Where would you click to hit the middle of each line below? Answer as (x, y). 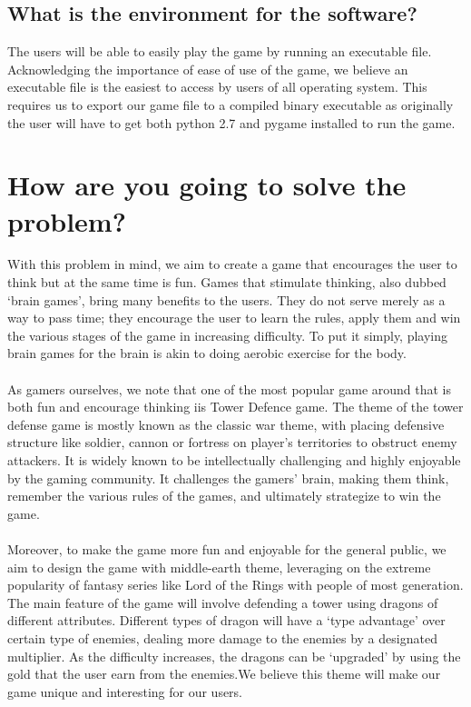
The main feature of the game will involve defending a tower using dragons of (223, 602)
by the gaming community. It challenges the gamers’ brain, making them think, (228, 478)
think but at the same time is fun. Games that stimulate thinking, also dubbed (227, 282)
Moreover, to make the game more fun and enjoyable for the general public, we (227, 548)
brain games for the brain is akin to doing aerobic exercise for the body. (207, 353)
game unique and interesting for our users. (125, 691)
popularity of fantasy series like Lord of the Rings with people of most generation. (235, 585)
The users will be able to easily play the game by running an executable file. (220, 51)
